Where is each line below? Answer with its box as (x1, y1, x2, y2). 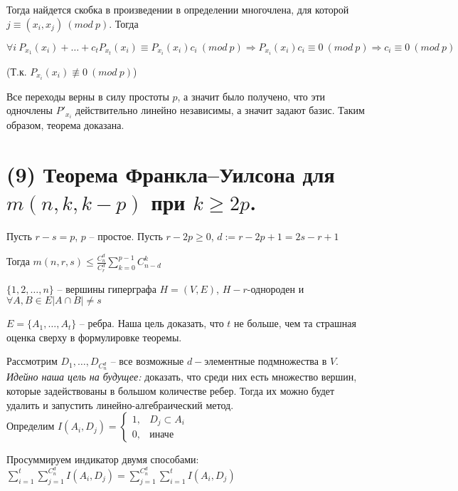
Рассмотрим (6, 353, 58, 368)
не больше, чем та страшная (234, 316, 356, 331)
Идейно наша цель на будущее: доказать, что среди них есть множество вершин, (6, 369, 357, 384)
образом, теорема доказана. (6, 118, 124, 133)
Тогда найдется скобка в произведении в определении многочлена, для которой (6, 2, 349, 16)
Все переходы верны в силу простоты (6, 88, 169, 103)
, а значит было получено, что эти (177, 88, 326, 103)
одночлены (6, 103, 53, 118)
